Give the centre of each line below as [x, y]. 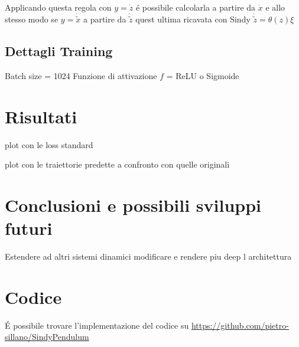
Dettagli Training [59, 51]
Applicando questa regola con [58, 7]
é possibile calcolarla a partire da [196, 7]
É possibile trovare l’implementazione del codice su [97, 325]
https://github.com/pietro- [240, 325]
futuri [29, 228]
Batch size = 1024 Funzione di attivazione [81, 75]
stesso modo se [32, 19]
